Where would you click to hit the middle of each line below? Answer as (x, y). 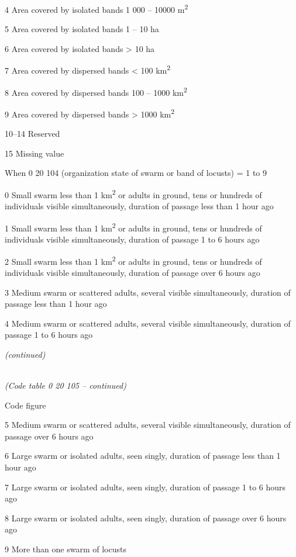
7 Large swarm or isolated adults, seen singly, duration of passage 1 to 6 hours (145, 487)
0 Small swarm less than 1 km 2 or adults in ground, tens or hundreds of (133, 193)
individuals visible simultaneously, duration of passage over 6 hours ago (132, 272)
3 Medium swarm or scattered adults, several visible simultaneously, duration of (148, 292)
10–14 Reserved (32, 134)
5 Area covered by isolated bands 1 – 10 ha (82, 29)
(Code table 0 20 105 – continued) (66, 385)
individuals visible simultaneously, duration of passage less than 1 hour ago (139, 206)
